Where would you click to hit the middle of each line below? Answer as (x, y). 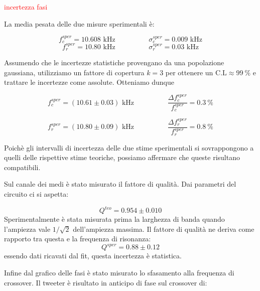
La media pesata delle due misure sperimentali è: (79, 23)
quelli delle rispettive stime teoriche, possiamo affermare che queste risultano (122, 157)
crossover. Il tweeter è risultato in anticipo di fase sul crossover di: (106, 282)
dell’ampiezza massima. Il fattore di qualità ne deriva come (164, 229)
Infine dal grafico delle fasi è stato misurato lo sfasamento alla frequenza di (119, 272)
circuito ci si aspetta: (36, 193)
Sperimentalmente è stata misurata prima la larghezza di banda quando (114, 219)
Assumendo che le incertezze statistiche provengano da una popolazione (114, 62)
